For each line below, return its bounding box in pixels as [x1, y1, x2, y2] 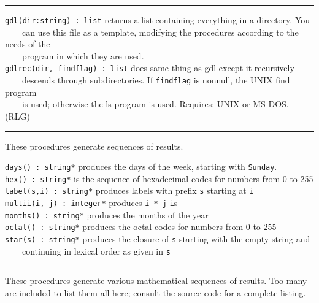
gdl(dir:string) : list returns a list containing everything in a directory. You [5, 13, 310, 26]
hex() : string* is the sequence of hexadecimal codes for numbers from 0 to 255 [5, 172, 313, 185]
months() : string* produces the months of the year [5, 208, 209, 221]
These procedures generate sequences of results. [5, 139, 183, 152]
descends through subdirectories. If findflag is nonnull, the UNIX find [21, 74, 290, 86]
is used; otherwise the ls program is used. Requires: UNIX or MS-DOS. [21, 98, 289, 110]
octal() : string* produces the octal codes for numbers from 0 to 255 [5, 220, 277, 233]
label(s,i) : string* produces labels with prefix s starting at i [5, 184, 254, 197]
